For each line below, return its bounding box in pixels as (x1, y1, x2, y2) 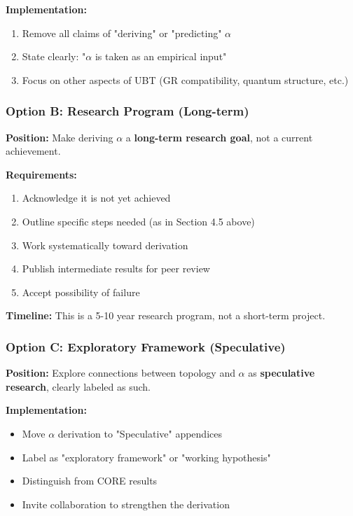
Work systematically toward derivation (22, 237, 188, 252)
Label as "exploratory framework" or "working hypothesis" (22, 449, 271, 464)
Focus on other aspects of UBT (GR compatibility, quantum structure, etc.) (22, 72, 349, 87)
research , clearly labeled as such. (6, 379, 151, 393)
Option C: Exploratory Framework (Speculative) (6, 337, 286, 355)
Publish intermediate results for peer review (22, 261, 210, 276)
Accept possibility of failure (22, 284, 140, 299)
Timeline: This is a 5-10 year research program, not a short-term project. (6, 308, 326, 323)
